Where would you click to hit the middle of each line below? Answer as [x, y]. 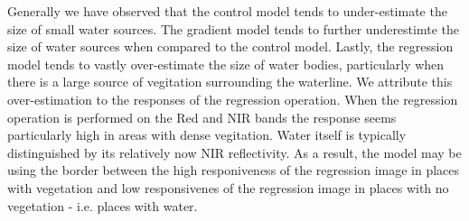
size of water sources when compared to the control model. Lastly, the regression [230, 46]
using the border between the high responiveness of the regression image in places [234, 170]
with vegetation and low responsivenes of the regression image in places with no [228, 187]
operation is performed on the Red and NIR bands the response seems [202, 117]
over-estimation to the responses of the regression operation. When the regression [233, 99]
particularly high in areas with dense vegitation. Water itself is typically [207, 135]
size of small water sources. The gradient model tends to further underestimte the [233, 28]
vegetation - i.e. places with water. [103, 205]
